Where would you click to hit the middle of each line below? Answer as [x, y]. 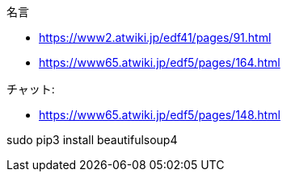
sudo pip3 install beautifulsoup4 [92, 140]
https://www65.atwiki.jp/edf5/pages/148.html [160, 115]
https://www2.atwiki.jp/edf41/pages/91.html [155, 37]
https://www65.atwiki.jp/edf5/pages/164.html [160, 62]
